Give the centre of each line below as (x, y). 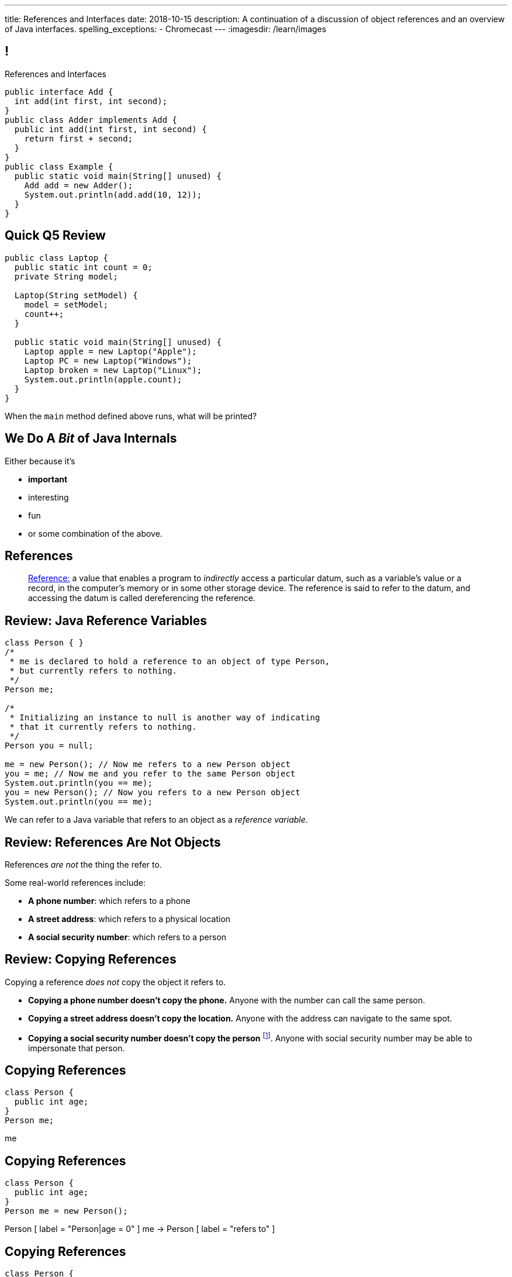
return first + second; (79, 138)
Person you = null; (49, 746)
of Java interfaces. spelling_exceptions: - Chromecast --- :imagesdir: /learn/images (166, 29)
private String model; (66, 276)
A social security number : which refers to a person (127, 937)
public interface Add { (59, 92)
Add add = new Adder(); (79, 185)
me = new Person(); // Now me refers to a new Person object (148, 765)
